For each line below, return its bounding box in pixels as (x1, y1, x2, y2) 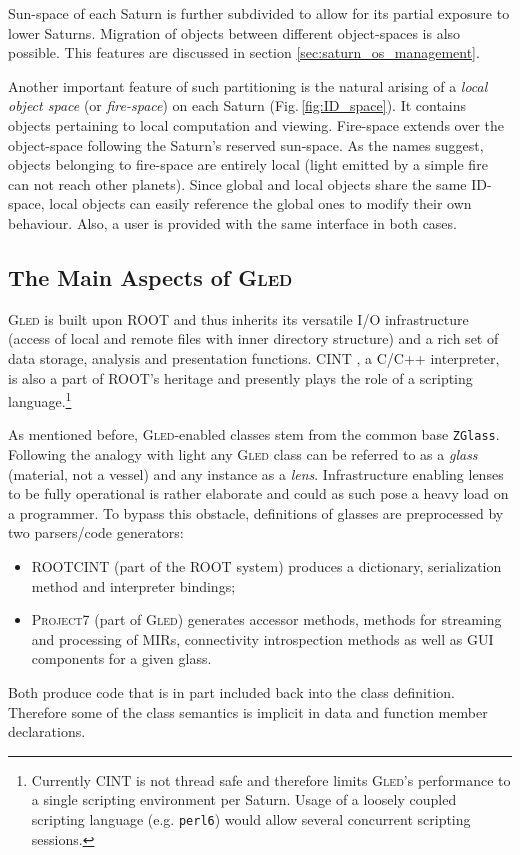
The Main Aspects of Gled (8, 261, 293, 292)
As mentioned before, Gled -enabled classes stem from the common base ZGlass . (8, 424, 500, 445)
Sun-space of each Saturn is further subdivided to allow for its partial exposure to (8, 3, 510, 23)
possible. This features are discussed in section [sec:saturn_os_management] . (8, 42, 480, 63)
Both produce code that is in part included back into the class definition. (8, 681, 455, 702)
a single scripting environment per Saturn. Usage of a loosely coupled (31, 789, 457, 810)
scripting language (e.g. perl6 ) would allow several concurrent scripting (31, 808, 471, 829)
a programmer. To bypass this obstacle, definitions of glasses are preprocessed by (8, 502, 504, 523)
